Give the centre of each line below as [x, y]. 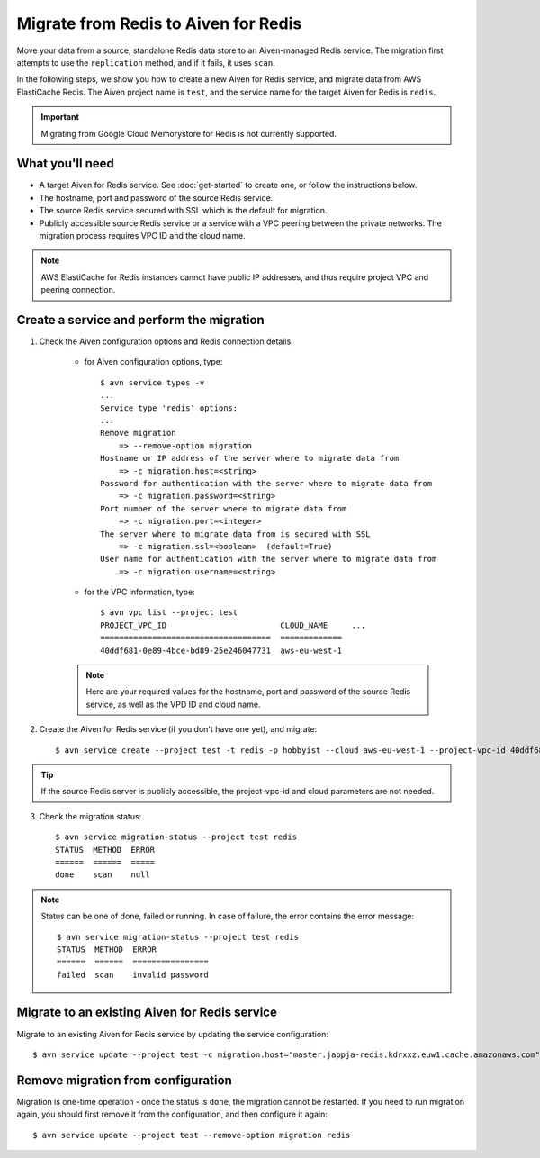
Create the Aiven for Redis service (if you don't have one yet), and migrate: [178, 729]
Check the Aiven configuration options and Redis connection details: [166, 341]
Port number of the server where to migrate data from [224, 508]
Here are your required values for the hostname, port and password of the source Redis [248, 692]
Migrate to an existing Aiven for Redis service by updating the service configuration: [172, 1034]
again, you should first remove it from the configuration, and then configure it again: [172, 1114]
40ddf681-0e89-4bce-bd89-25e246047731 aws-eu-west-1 [221, 650]
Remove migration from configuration [125, 1080]
